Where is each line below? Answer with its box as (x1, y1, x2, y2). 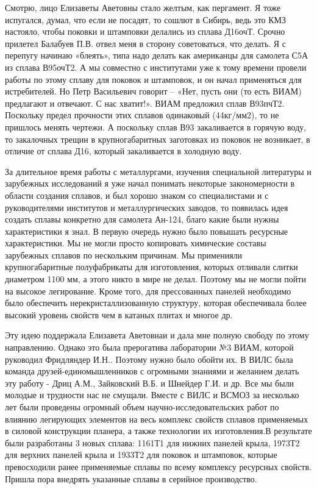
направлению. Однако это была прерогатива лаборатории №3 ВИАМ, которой (5, 341, 294, 354)
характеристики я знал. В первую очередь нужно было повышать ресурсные (5, 224, 288, 237)
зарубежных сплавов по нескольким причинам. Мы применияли (5, 248, 243, 261)
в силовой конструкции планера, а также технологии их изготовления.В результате (5, 424, 312, 437)
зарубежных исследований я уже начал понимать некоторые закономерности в (5, 177, 295, 190)
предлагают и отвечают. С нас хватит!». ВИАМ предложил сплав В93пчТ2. (5, 96, 285, 109)
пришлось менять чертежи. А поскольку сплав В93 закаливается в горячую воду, (5, 120, 307, 133)
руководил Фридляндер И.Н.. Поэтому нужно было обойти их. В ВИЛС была (5, 352, 293, 365)
